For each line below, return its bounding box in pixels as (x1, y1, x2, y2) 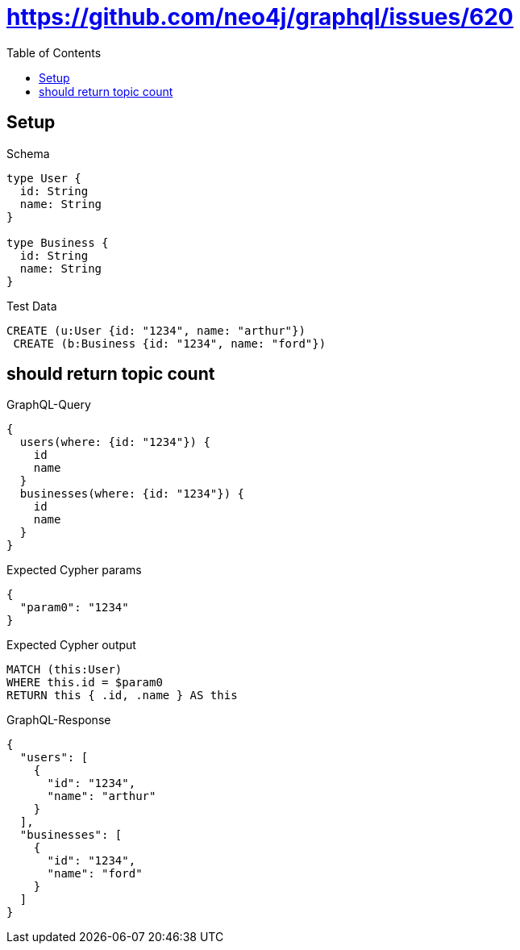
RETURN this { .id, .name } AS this (6, 689, 238, 702)
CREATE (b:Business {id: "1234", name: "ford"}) (13, 336, 327, 350)
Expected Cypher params (6, 563, 142, 577)
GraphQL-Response (6, 713, 111, 727)
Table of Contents (6, 45, 102, 60)
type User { (6, 171, 81, 185)
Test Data (6, 298, 57, 313)
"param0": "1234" (19, 601, 129, 615)
